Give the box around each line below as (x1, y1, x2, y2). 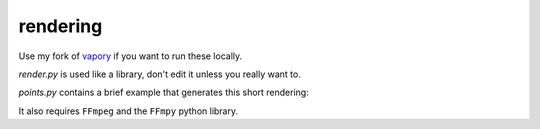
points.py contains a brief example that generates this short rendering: (18, 86, 309, 99)
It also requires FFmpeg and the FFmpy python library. (18, 105, 239, 117)
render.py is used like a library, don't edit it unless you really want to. (18, 68, 302, 80)
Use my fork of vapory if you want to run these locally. (18, 50, 243, 62)
